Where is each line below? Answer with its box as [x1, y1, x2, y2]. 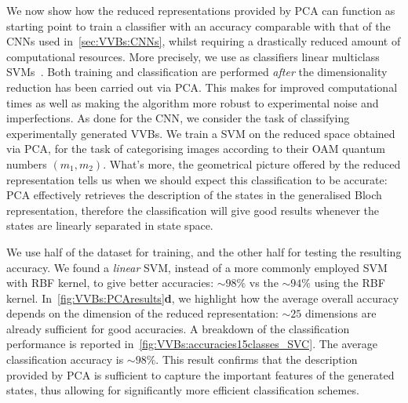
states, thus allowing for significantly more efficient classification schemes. [6, 382, 359, 398]
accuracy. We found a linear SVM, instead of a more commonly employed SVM [6, 259, 388, 275]
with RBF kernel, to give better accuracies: [6, 274, 214, 291]
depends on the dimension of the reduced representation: [6, 305, 279, 321]
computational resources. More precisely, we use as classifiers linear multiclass [6, 48, 380, 64]
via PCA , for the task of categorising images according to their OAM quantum [6, 140, 385, 157]
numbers [6, 155, 47, 172]
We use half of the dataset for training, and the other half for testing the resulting [6, 243, 402, 260]
